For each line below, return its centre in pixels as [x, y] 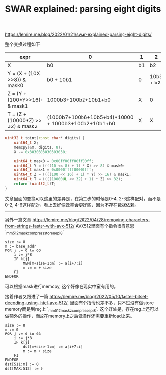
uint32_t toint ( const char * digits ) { [45, 138]
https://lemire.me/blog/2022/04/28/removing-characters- [91, 220]
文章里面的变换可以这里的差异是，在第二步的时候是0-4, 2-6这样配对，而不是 [83, 198]
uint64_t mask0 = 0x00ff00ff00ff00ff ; [54, 161]
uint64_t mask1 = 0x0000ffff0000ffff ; [54, 170]
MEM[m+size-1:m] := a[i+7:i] [53, 263]
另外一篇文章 [18, 220]
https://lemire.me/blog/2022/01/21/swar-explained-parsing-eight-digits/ [78, 34]
